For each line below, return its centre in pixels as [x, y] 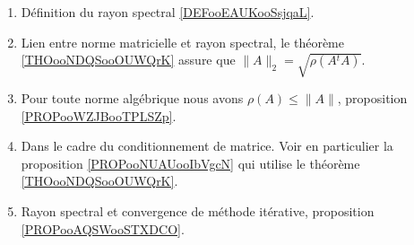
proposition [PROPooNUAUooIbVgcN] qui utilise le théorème [190, 163]
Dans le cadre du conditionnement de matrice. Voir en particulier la [207, 146]
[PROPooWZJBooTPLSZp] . [99, 115]
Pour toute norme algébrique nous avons [132, 97]
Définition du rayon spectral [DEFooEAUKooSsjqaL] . [168, 12]
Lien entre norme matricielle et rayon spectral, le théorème [182, 42]
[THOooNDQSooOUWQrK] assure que [128, 60]
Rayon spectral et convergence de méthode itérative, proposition [198, 210]
